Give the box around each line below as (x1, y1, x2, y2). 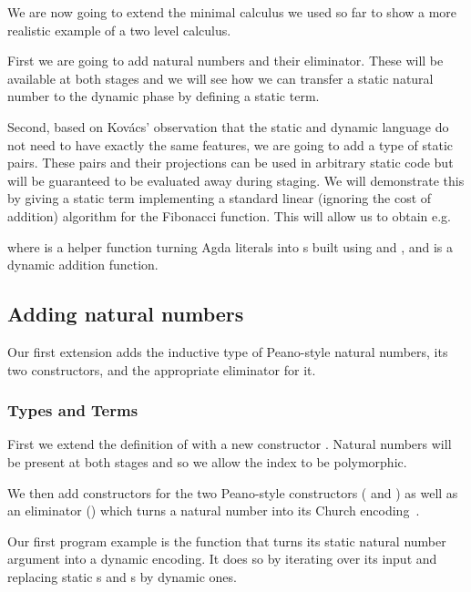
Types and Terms (7, 399, 138, 422)
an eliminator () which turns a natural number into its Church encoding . (7, 501, 420, 520)
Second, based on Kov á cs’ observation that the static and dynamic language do (7, 117, 449, 136)
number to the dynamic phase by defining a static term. (7, 87, 320, 106)
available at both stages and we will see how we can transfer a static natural (7, 68, 434, 87)
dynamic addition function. (7, 255, 159, 274)
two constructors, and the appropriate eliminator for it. (7, 360, 316, 379)
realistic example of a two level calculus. (7, 20, 231, 39)
